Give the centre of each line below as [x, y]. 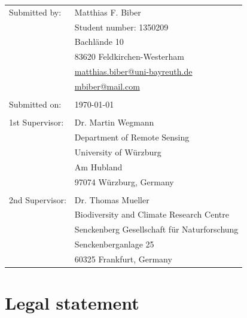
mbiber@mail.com [107, 86]
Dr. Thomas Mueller [112, 199]
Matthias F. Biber [108, 12]
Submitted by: [35, 12]
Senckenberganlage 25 [114, 244]
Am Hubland [98, 166]
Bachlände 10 [99, 42]
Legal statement [72, 303]
